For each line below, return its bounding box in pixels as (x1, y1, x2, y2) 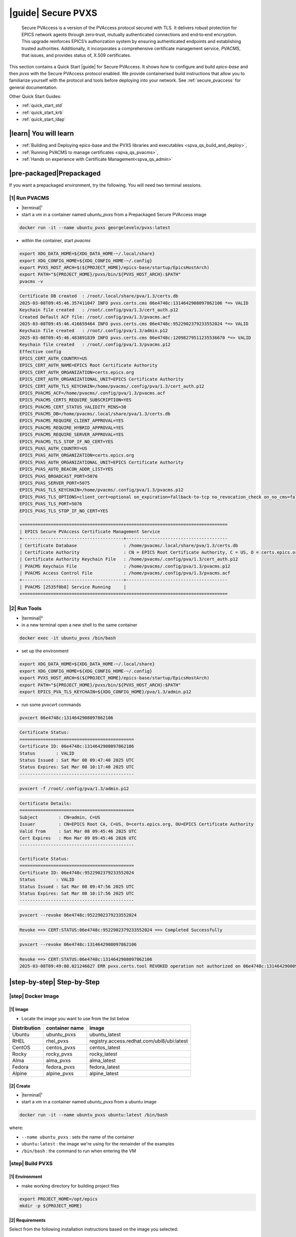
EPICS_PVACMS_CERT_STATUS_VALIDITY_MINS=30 (19, 404, 127, 410)
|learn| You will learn (9, 129, 74, 138)
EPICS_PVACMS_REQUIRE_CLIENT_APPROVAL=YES (19, 418, 124, 424)
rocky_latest (89, 1050, 118, 1057)
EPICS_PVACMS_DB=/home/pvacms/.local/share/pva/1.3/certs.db (19, 411, 171, 417)
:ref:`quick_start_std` (21, 102, 64, 108)
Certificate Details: (19, 801, 72, 806)
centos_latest (89, 1044, 121, 1051)
